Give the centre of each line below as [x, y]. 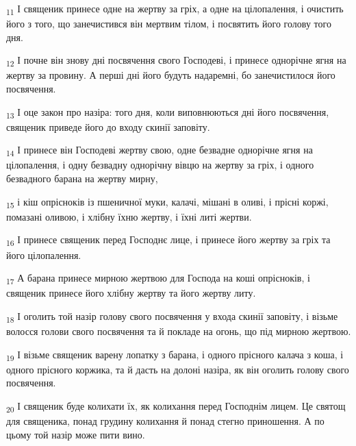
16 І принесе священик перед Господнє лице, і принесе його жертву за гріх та [168, 240]
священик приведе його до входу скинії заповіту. [108, 126]
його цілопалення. [44, 255]
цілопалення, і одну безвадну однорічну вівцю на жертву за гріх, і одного [160, 165]
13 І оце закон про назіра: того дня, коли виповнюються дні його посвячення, [168, 112]
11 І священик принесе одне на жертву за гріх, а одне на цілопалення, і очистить [175, 9]
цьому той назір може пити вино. [76, 434]
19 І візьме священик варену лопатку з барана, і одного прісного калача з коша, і [175, 355]
